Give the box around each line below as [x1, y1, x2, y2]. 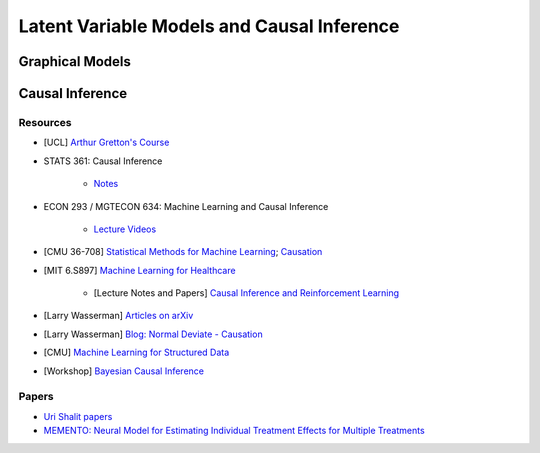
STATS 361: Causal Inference [43, 155, 163, 167]
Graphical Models [18, 53, 132, 70]
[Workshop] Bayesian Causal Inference [43, 365, 205, 377]
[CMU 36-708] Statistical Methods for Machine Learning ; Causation [43, 246, 323, 258]
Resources [18, 115, 72, 129]
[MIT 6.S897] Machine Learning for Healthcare [43, 264, 236, 276]
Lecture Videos [93, 223, 157, 235]
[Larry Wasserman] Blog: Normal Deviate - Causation [43, 328, 264, 340]
